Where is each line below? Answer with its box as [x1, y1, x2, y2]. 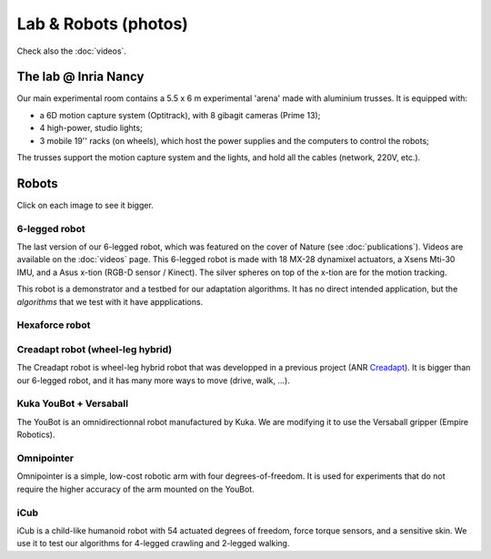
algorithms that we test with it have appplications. [16, 296, 204, 307]
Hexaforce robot [16, 319, 91, 331]
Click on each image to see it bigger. [16, 199, 154, 210]
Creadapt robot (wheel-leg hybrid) [16, 342, 173, 355]
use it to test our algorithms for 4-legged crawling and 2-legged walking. [16, 538, 290, 549]
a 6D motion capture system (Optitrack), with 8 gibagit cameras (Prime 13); [39, 109, 321, 120]
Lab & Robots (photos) [16, 14, 188, 34]
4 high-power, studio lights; [39, 123, 143, 134]
